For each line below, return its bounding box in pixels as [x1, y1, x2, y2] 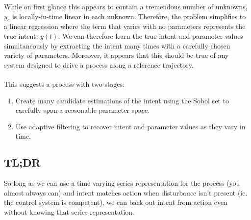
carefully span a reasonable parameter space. [15, 105, 150, 115]
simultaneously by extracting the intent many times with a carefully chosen [4, 40, 230, 50]
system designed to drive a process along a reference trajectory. [4, 59, 194, 70]
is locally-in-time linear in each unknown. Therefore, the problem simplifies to [12, 11, 246, 21]
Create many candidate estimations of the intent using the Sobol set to [15, 95, 229, 105]
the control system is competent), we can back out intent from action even [4, 197, 228, 207]
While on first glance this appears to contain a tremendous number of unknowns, [4, 1, 248, 11]
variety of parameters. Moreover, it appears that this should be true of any [4, 50, 229, 60]
